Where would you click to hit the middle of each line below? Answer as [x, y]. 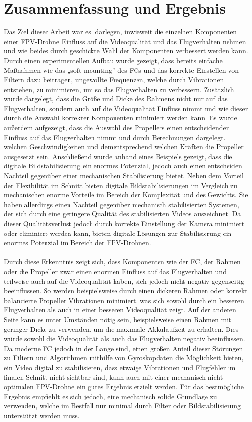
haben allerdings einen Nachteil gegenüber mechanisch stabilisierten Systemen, [122, 204]
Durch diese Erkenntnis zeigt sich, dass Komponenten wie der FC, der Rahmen [122, 262]
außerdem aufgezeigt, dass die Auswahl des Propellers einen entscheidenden [117, 128]
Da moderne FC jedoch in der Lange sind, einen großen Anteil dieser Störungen [124, 348]
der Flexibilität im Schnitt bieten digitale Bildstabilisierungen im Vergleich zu [121, 185]
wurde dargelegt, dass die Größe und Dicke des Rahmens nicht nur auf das [116, 99]
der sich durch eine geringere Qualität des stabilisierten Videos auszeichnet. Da [123, 214]
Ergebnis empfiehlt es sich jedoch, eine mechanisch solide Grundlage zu [111, 396]
